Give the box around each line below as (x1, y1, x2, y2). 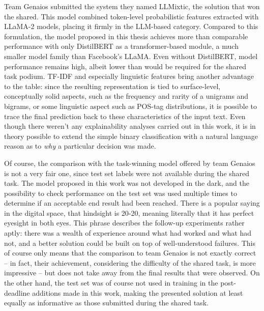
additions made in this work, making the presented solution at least (32, 287, 243, 298)
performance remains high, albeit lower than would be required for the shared (4, 61, 247, 71)
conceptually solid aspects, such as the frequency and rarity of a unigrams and (4, 91, 249, 101)
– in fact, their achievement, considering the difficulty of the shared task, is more (4, 257, 256, 268)
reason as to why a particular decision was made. (4, 140, 156, 151)
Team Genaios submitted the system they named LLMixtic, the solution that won (4, 1, 260, 11)
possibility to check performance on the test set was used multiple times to (4, 187, 237, 198)
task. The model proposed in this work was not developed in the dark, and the (4, 178, 249, 188)
